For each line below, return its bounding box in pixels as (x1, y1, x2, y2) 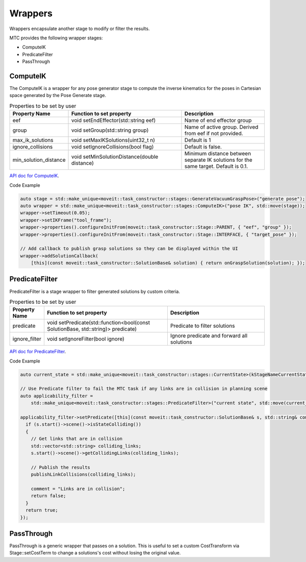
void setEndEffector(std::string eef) (71, 117, 156, 124)
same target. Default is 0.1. (184, 163, 248, 170)
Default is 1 (184, 137, 211, 144)
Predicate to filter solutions (170, 322, 235, 329)
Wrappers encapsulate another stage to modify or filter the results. (9, 26, 150, 32)
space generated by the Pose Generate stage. (9, 92, 107, 99)
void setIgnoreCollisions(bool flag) (71, 143, 154, 151)
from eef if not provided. (184, 130, 243, 137)
